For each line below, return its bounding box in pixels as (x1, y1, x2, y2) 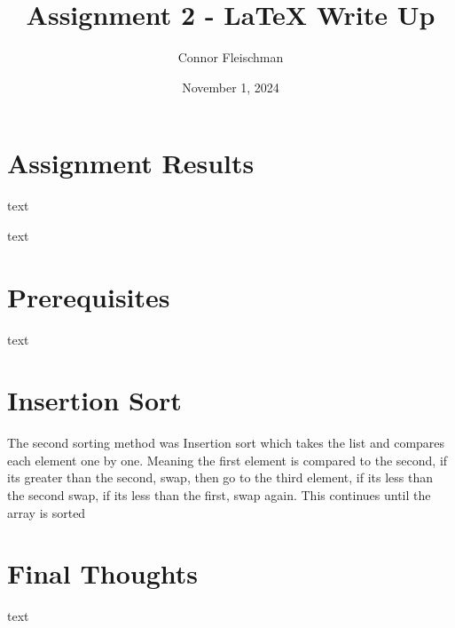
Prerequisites (7, 278, 170, 314)
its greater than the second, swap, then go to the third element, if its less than (7, 468, 434, 487)
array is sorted (7, 503, 86, 521)
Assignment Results (7, 145, 255, 181)
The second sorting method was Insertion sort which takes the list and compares (7, 433, 445, 452)
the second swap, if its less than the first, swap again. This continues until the (7, 486, 431, 505)
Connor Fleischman (177, 48, 284, 67)
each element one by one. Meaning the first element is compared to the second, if (7, 450, 448, 469)
